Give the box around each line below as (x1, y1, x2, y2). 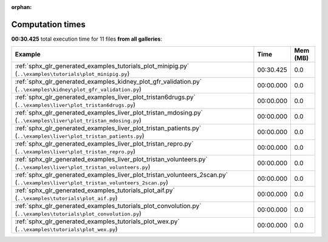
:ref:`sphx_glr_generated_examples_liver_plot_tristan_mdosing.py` (15, 109, 203, 117)
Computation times (11, 19, 86, 30)
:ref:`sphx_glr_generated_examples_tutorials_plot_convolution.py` (15, 202, 202, 210)
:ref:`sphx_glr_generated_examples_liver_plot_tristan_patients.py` (15, 124, 202, 133)
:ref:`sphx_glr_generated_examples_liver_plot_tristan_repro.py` (15, 139, 194, 148)
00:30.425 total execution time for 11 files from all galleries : (11, 35, 162, 42)
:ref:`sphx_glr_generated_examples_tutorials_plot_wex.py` (15, 217, 180, 226)
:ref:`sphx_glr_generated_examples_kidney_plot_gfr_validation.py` (15, 78, 202, 86)
